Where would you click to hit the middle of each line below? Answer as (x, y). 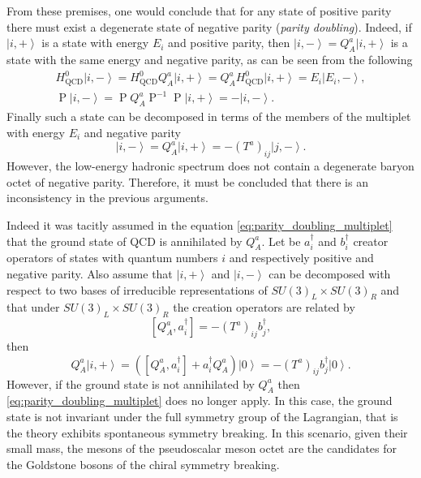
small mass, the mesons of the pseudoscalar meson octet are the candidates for (202, 448)
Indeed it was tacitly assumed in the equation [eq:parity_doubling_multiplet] (200, 225)
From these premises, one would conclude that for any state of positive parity (199, 11)
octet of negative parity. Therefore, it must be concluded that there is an (187, 181)
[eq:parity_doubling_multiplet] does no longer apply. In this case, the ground (200, 400)
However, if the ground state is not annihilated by (131, 383)
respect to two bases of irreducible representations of (137, 289)
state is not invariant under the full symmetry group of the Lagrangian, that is (202, 416)
